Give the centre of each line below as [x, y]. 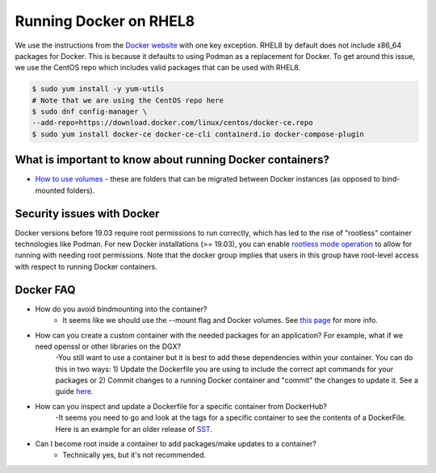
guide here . [74, 391]
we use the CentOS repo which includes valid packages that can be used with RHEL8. [158, 68]
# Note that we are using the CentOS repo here [128, 100]
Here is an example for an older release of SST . [134, 429]
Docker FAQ [45, 289]
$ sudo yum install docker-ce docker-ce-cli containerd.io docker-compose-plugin [198, 134]
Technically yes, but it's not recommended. [134, 455]
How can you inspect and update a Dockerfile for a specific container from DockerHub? [181, 406]
